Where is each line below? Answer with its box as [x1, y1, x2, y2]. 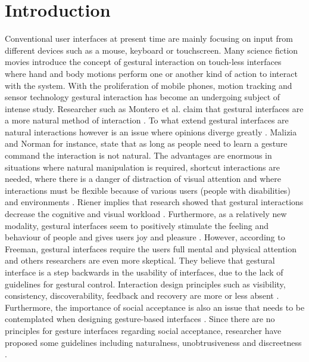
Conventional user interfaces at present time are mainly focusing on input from [5, 32, 293, 45]
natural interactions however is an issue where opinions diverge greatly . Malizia [5, 125, 297, 138]
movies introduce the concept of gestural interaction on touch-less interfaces [5, 55, 282, 68]
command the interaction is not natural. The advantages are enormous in [5, 149, 272, 162]
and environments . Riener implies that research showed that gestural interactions [5, 196, 304, 208]
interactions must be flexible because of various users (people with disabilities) [5, 184, 291, 196]
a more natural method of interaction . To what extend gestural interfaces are [5, 114, 289, 126]
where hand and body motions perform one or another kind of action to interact [5, 67, 298, 79]
